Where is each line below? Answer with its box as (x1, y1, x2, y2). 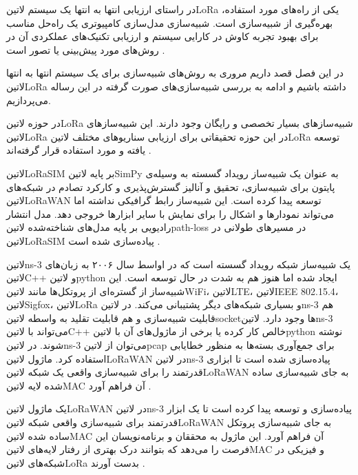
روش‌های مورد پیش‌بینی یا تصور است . (6, 42, 165, 57)
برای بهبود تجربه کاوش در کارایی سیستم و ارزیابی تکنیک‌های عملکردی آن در (6, 29, 319, 43)
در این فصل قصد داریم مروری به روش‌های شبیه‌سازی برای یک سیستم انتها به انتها (6, 65, 344, 80)
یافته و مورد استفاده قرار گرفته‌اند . (6, 143, 151, 157)
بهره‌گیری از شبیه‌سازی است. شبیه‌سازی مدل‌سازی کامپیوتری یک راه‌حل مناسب (6, 15, 333, 30)
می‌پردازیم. (6, 92, 51, 107)
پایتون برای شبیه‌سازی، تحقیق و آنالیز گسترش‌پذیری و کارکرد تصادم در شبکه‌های (6, 179, 335, 194)
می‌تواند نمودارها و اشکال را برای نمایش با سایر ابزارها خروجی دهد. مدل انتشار (6, 206, 334, 221)
